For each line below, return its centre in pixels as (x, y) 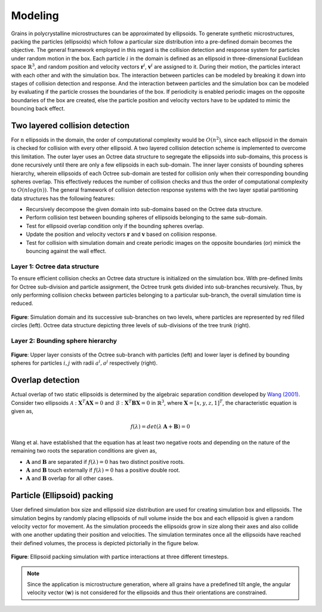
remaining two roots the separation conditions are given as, (84, 451)
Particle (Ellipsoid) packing (62, 496)
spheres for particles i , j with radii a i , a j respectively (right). (84, 363)
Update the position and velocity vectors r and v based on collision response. (121, 234)
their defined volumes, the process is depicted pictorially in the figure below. (105, 543)
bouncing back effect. (38, 109)
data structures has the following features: (63, 198)
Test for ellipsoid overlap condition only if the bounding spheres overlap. (115, 226)
